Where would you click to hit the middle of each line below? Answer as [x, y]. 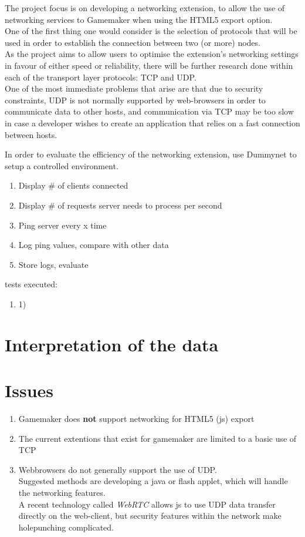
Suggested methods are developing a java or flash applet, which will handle [153, 481]
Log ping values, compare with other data [94, 245]
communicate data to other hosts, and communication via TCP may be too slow [149, 111]
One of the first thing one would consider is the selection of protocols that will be [151, 31]
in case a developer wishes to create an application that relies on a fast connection [152, 122]
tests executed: [31, 284]
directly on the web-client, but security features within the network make [150, 516]
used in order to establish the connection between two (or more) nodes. [133, 42]
